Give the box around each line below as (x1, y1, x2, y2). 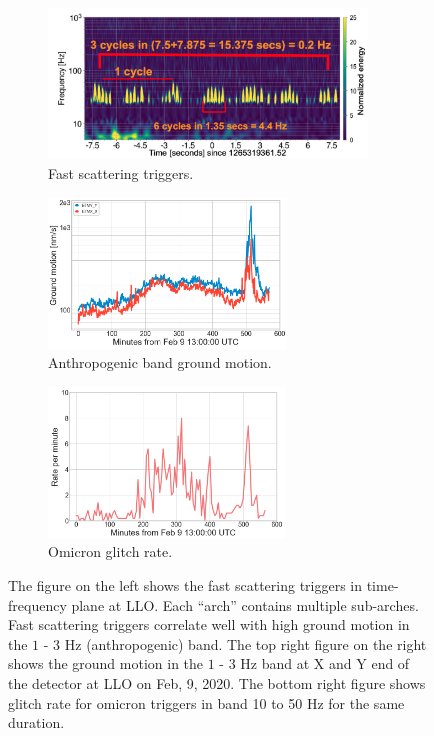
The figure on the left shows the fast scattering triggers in (8, 575, 363, 596)
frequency (8, 594, 67, 615)
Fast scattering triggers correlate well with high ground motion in (8, 614, 410, 635)
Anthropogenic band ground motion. (48, 352, 272, 373)
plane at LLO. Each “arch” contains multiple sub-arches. (71, 594, 419, 615)
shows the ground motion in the (8, 653, 204, 674)
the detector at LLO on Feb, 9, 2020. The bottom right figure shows (8, 673, 426, 694)
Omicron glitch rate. (48, 541, 173, 562)
